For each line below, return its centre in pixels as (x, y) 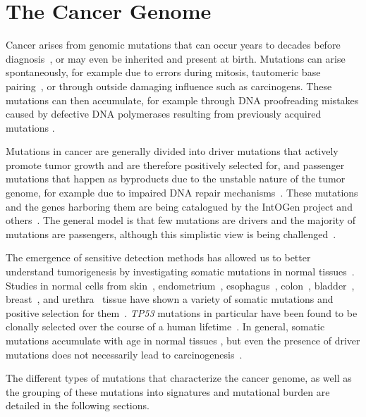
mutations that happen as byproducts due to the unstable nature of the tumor (176, 179)
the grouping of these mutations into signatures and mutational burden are (168, 391)
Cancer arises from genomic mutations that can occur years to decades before (173, 45)
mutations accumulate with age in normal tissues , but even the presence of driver (183, 340)
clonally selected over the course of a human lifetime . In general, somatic (165, 326)
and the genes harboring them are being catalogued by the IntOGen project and (179, 206)
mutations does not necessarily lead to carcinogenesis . (124, 354)
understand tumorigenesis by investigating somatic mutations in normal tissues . (180, 272)
